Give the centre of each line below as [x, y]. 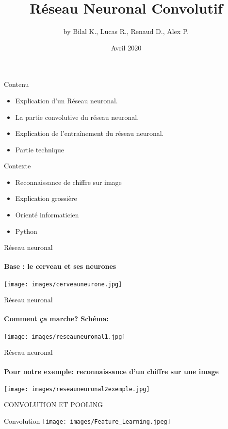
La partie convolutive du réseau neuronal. [77, 117]
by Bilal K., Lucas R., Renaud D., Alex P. [126, 31]
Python [26, 231]
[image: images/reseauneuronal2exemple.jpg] [77, 389]
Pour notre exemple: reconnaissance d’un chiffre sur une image [111, 371]
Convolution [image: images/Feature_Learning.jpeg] [87, 421]
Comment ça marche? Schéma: [56, 319]
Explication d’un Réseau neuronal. [66, 100]
